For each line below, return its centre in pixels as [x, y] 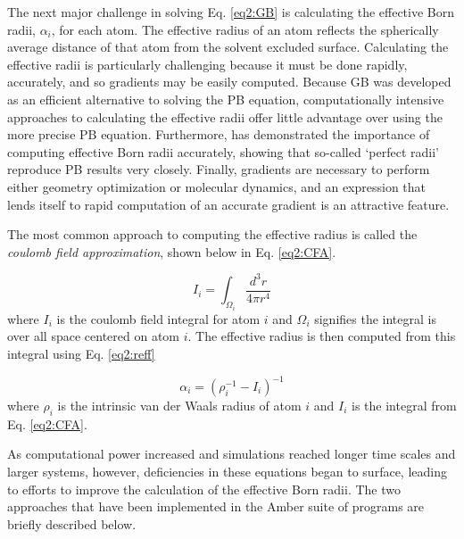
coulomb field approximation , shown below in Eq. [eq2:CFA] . [172, 251]
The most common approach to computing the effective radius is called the [212, 234]
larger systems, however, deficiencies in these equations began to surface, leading [227, 471]
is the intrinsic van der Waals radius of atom [179, 405]
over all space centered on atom [94, 336]
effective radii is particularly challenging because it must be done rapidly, [207, 64]
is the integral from [404, 405]
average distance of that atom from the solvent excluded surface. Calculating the [228, 47]
